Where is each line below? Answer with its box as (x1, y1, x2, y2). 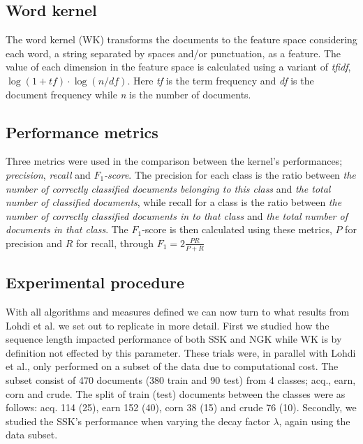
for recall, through (75, 235, 154, 250)
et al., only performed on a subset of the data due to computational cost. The (6, 359, 339, 373)
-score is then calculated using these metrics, (142, 222, 332, 237)
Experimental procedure (6, 272, 185, 293)
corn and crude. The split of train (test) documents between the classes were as (6, 386, 346, 401)
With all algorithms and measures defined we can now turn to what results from (6, 304, 350, 318)
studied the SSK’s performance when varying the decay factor (6, 413, 270, 428)
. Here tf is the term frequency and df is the (127, 73, 314, 87)
